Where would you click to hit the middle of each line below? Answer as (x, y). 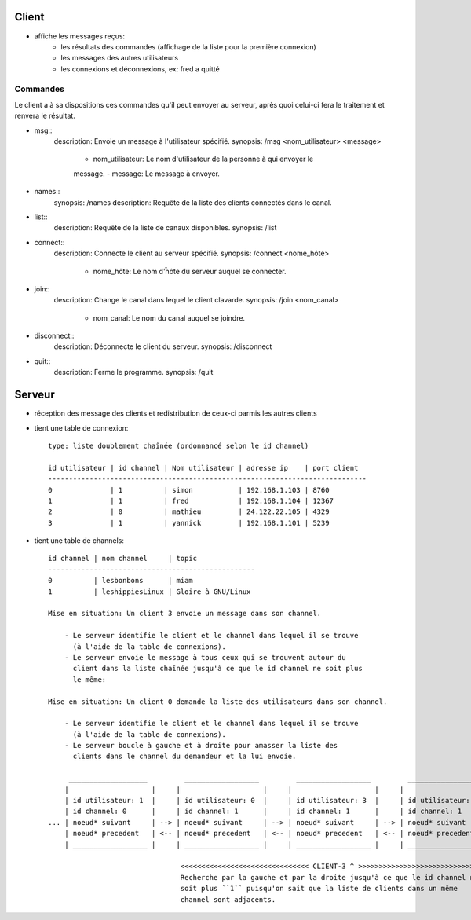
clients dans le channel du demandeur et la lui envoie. (184, 757)
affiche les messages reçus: (80, 36)
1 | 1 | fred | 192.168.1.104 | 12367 (191, 500)
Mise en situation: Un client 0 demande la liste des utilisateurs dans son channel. (218, 702)
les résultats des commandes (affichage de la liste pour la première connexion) (189, 46)
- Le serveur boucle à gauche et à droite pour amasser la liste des (201, 746)
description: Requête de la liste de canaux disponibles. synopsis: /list (165, 228)
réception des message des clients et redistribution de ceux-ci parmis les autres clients (175, 413)
